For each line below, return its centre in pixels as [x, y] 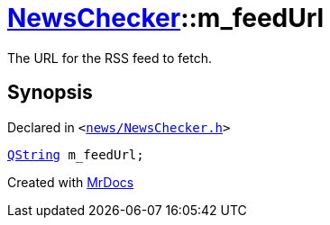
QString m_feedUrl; [76, 154]
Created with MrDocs [71, 182]
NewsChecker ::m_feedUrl [166, 18]
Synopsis [50, 93]
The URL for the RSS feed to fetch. [110, 58]
